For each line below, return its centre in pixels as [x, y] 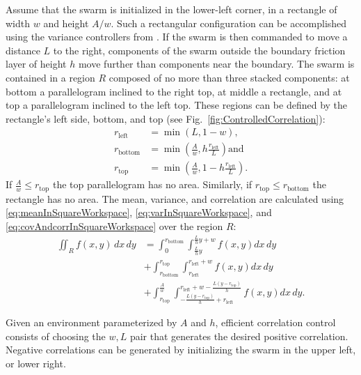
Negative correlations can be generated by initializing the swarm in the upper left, [181, 350]
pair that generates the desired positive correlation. [239, 336]
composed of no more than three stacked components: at [229, 77]
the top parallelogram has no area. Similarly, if [152, 184]
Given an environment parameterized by [91, 322]
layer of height [36, 64]
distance [23, 50]
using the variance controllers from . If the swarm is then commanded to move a [177, 37]
